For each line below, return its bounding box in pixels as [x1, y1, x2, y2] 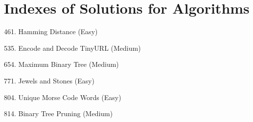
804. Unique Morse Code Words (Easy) [4, 92, 121, 102]
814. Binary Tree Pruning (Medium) [4, 108, 113, 119]
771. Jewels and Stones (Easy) [4, 75, 94, 85]
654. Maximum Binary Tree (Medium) [4, 59, 119, 69]
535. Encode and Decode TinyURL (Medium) [4, 42, 141, 53]
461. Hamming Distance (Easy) [4, 26, 98, 37]
